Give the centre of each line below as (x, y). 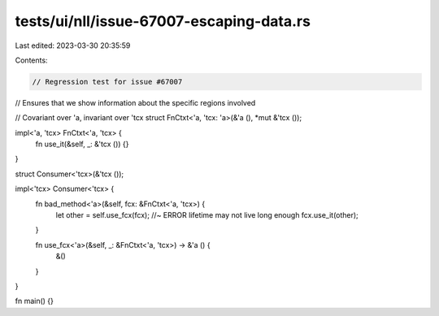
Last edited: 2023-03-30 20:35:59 (73, 45)
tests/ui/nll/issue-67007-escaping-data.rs (163, 21)
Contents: (31, 60)
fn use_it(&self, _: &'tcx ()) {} (82, 144)
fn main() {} (35, 301)
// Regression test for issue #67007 (107, 82)
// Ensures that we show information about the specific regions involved (135, 102)
